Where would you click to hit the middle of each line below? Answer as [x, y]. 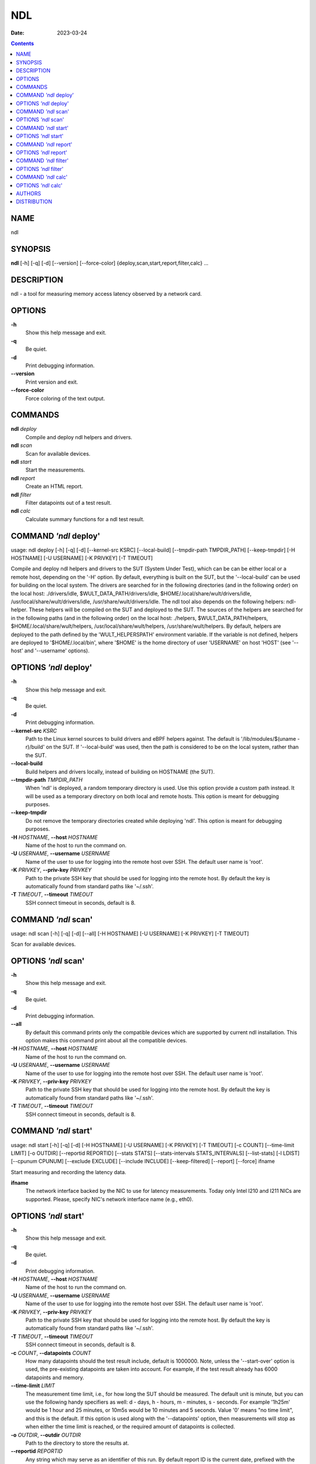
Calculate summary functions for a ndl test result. [85, 519]
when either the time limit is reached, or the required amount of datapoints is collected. [130, 1427]
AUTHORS [28, 193]
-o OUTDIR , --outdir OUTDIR [46, 1435]
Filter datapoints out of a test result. [68, 502]
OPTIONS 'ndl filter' [40, 169]
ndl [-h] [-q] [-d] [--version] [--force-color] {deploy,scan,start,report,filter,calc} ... [110, 263]
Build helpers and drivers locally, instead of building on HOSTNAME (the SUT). [120, 772]
